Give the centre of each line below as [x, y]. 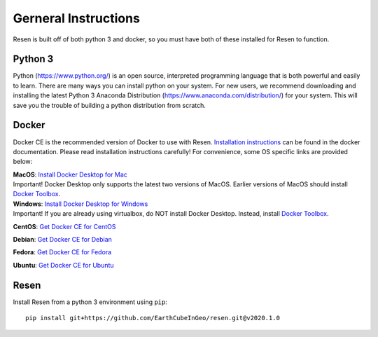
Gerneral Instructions [76, 18]
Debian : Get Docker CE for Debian [62, 240]
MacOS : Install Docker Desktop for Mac [70, 174]
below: [23, 162]
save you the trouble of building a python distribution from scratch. [110, 105]
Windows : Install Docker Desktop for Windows [80, 204]
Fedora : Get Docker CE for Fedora [62, 252]
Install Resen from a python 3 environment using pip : [90, 302]
